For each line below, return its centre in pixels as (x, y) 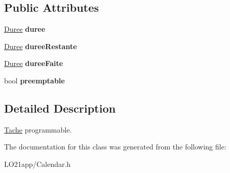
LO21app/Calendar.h (38, 164)
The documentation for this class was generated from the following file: (115, 147)
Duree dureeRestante (41, 46)
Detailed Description (60, 108)
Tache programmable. (38, 129)
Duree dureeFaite (34, 63)
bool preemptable (34, 80)
